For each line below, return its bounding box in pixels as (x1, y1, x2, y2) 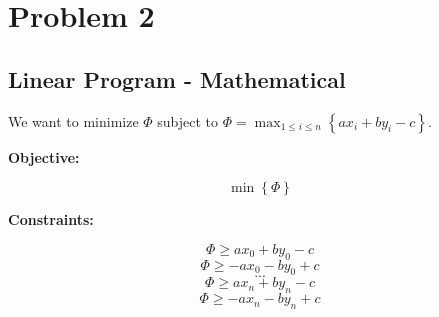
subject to (157, 110, 219, 131)
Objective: (8, 146, 80, 167)
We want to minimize (8, 110, 139, 131)
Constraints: (8, 209, 94, 230)
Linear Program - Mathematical (8, 63, 346, 94)
